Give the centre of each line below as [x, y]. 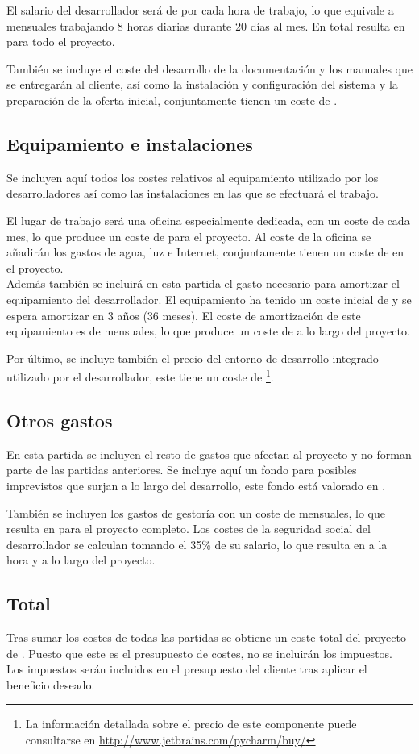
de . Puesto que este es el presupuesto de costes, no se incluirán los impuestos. [199, 653]
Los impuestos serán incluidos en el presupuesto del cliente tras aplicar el [187, 669]
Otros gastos [60, 420]
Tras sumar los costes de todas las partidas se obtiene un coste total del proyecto [206, 637]
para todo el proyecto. [61, 42]
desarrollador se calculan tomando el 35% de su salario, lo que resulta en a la [197, 544]
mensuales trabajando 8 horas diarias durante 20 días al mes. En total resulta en [206, 25]
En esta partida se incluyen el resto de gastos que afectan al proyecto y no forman [209, 454]
